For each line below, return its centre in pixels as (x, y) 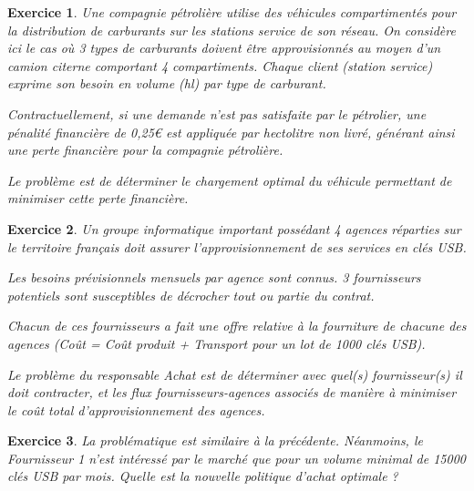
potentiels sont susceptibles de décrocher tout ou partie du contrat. (191, 295)
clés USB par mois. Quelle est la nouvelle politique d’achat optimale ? (203, 476)
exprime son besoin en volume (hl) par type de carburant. (167, 83)
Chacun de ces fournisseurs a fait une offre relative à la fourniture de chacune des (237, 326)
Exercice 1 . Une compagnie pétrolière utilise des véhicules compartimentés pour (232, 12)
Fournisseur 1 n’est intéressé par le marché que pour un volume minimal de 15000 (237, 458)
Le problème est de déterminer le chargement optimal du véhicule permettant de (230, 180)
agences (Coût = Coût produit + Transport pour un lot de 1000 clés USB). (216, 343)
